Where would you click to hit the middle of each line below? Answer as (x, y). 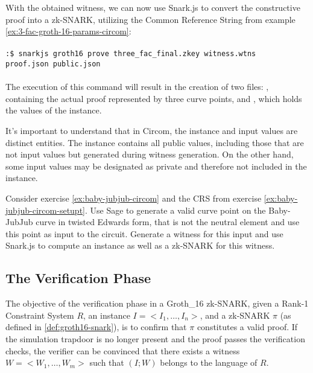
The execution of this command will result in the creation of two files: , (137, 87)
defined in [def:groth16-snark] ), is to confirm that (96, 327)
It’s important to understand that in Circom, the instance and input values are (152, 131)
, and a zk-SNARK (235, 315)
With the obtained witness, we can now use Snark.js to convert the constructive (153, 7)
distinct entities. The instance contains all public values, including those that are (155, 142)
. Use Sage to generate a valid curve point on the (175, 210)
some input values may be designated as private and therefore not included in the (156, 166)
